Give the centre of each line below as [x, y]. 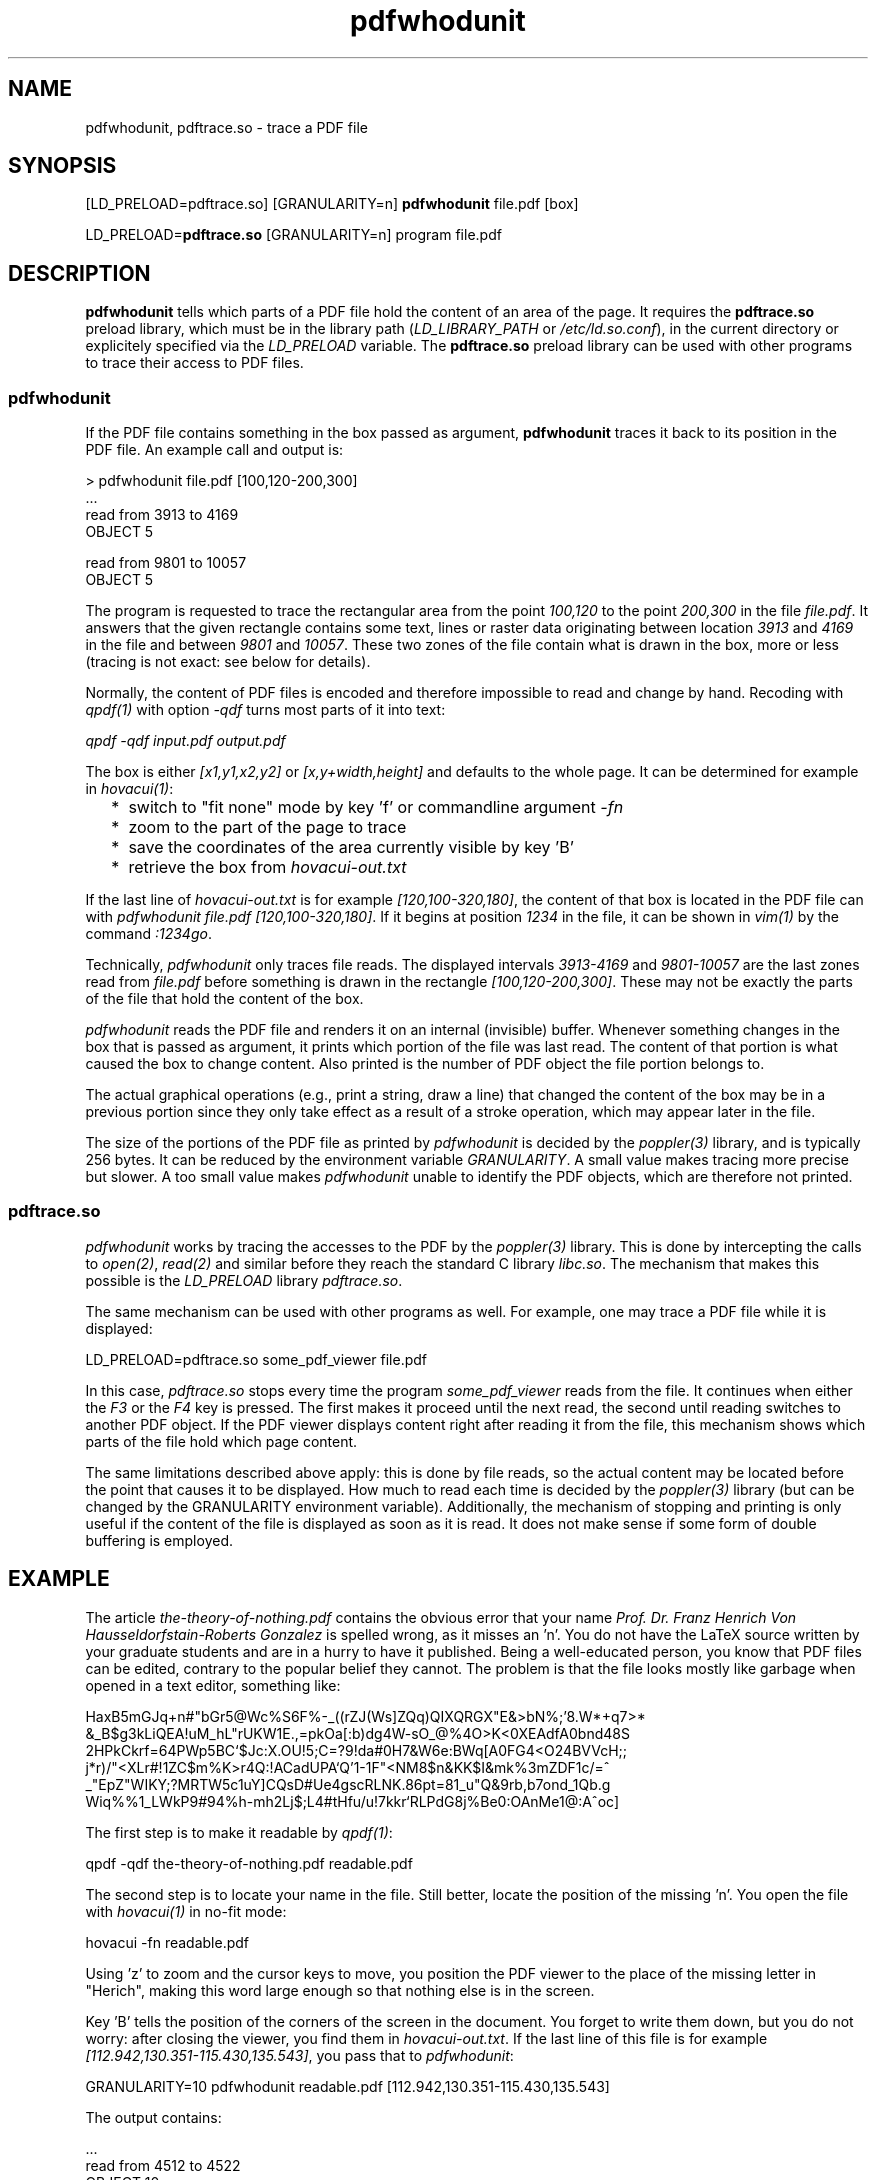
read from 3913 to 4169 [162, 515]
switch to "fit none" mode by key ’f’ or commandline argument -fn [376, 807]
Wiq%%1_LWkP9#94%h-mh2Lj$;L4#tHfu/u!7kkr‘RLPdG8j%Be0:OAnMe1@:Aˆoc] [352, 1801]
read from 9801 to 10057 [166, 563]
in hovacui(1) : [129, 789]
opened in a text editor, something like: [213, 1685]
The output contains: [153, 2117]
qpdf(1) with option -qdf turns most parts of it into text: [265, 710]
